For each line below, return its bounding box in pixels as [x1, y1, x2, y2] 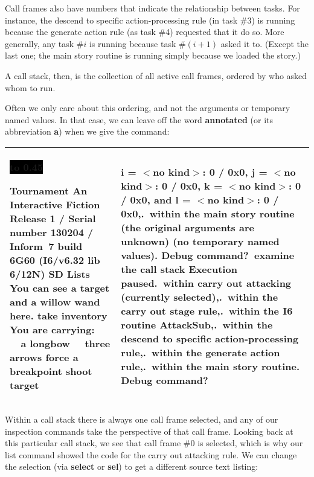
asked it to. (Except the [220, 37, 309, 50]
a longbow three [21, 336, 111, 350]
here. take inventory [10, 308, 107, 322]
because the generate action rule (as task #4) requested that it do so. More [5, 25, 284, 38]
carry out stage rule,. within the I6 [121, 303, 293, 318]
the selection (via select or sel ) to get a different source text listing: [5, 460, 258, 473]
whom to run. [5, 81, 56, 94]
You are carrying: [10, 322, 95, 336]
